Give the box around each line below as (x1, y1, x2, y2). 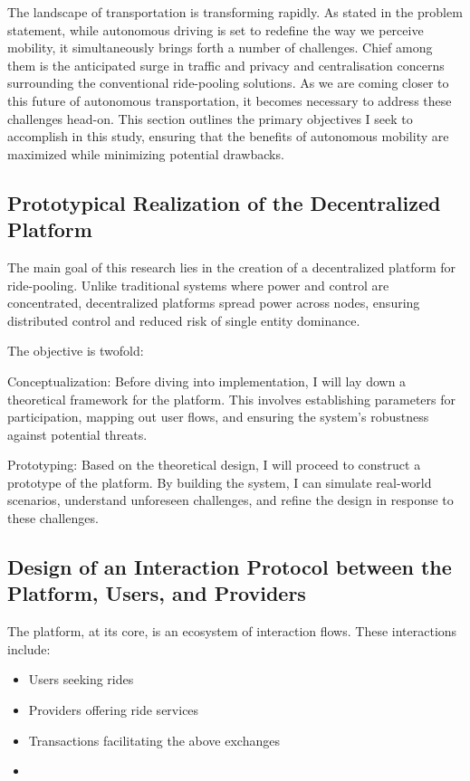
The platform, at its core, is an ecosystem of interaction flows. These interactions (7, 622, 457, 641)
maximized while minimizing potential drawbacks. (7, 144, 284, 163)
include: (7, 639, 51, 658)
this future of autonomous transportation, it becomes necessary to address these (7, 90, 452, 110)
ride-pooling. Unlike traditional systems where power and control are (7, 275, 389, 294)
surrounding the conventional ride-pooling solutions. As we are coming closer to (7, 73, 449, 92)
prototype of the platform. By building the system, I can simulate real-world (7, 472, 432, 491)
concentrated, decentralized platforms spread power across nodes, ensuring (7, 293, 420, 312)
